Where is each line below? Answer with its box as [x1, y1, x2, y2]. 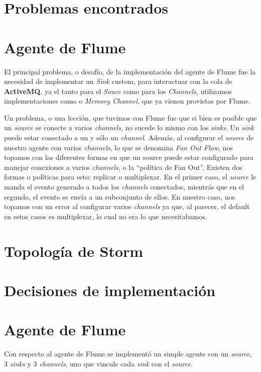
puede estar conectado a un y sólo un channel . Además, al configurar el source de [4, 132, 254, 143]
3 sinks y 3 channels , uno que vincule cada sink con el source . [4, 358, 193, 368]
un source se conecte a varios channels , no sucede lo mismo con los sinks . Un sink [4, 122, 254, 133]
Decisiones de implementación [4, 280, 216, 300]
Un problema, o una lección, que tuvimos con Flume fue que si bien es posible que [4, 112, 257, 123]
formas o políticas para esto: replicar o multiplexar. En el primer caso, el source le [4, 171, 256, 182]
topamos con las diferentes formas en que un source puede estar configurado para [4, 152, 253, 162]
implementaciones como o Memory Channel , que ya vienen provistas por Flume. [4, 96, 250, 106]
